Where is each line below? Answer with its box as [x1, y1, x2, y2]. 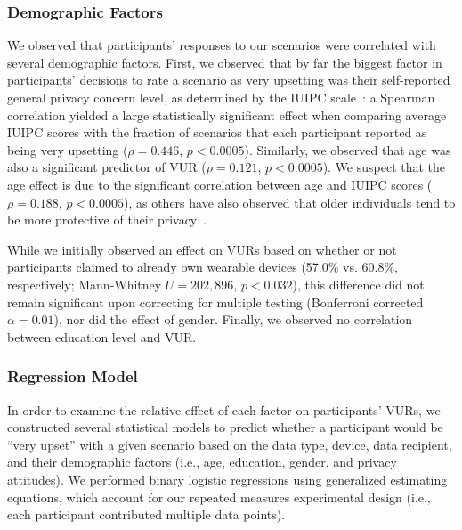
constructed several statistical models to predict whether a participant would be [7, 418, 443, 436]
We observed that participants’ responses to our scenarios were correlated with [7, 36, 436, 54]
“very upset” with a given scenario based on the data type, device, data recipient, [7, 435, 452, 453]
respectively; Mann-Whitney [7, 274, 162, 293]
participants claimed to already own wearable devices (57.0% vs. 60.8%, [7, 257, 398, 276]
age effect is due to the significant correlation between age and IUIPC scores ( [7, 175, 433, 193]
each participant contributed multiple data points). [7, 505, 286, 524]
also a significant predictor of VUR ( [7, 158, 207, 176]
